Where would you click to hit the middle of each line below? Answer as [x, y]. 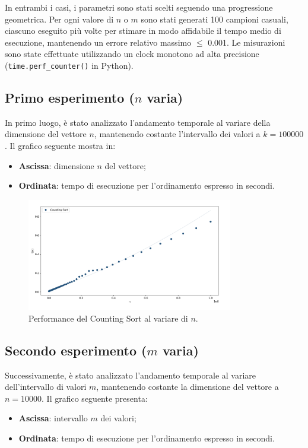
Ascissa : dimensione [56, 165]
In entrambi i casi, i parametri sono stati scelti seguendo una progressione [139, 7]
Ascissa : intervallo [53, 418]
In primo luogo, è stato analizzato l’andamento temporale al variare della [138, 122]
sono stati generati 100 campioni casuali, [215, 19]
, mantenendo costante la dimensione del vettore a [188, 387]
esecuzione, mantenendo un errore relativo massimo [98, 42]
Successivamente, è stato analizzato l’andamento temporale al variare [131, 375]
